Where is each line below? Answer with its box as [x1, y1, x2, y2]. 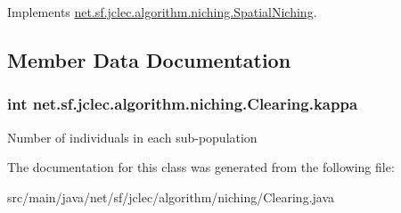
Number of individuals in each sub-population [7, 127, 258, 146]
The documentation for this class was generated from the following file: [7, 158, 395, 176]
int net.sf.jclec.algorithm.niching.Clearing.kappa [7, 93, 358, 115]
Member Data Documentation [7, 45, 291, 73]
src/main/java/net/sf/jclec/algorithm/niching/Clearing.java [7, 187, 335, 206]
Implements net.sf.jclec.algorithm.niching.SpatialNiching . [7, 3, 317, 20]
